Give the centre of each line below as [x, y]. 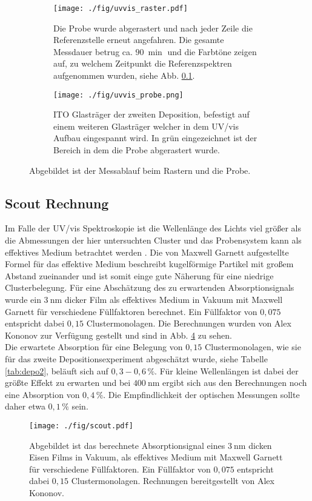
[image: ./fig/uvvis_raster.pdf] [121, 8]
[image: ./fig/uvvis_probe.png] [118, 95]
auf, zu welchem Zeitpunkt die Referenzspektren [143, 63]
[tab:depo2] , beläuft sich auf [57, 370]
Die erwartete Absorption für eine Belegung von [94, 347]
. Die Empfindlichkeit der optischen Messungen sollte [201, 394]
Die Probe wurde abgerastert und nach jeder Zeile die [153, 28]
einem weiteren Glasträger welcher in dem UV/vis [146, 126]
